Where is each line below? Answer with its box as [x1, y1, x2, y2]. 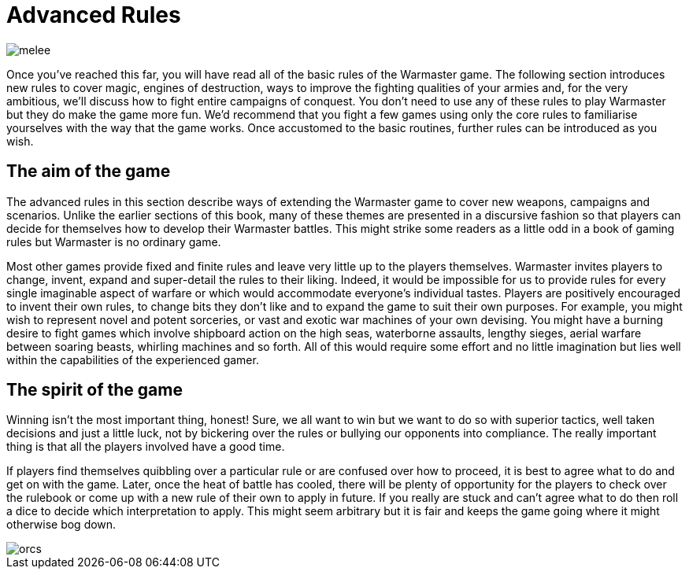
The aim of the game [6, 161, 171, 182]
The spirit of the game [6, 380, 183, 400]
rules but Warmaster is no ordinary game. [6, 234, 221, 249]
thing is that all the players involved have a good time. [6, 440, 285, 454]
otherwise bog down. [6, 518, 117, 532]
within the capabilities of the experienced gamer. [6, 352, 259, 367]
